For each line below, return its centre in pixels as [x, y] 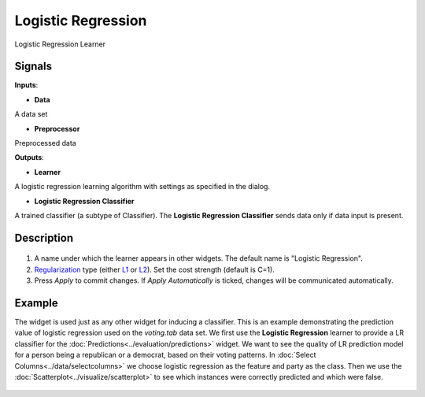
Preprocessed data [45, 143]
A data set [31, 114]
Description [44, 237]
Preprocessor [57, 128]
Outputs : [30, 158]
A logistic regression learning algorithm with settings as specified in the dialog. [142, 187]
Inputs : [26, 85]
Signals [33, 67]
